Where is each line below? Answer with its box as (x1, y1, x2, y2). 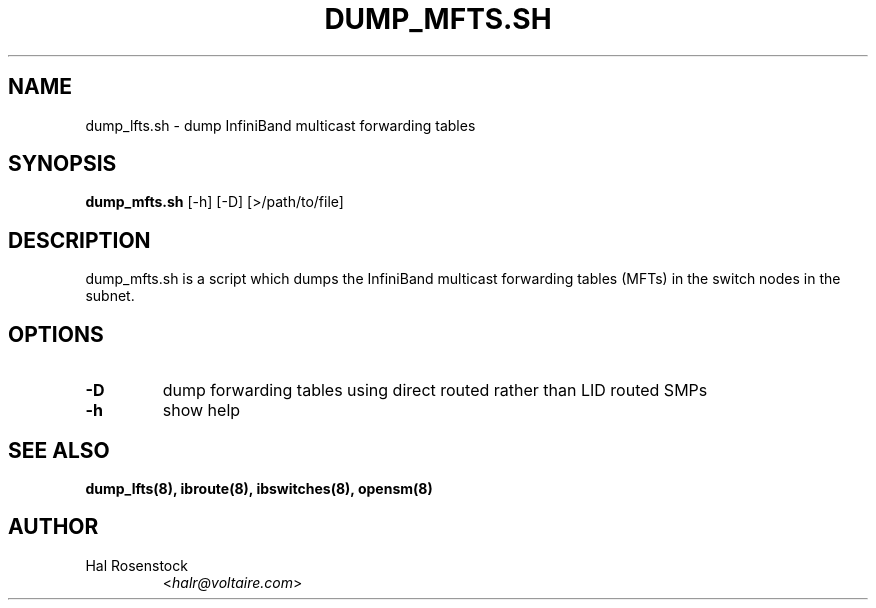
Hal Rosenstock (85, 556, 188, 574)
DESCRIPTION (8, 227, 151, 253)
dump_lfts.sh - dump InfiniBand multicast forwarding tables (85, 116, 476, 134)
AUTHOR (8, 514, 99, 540)
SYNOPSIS (8, 151, 117, 177)
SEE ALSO (8, 437, 110, 463)
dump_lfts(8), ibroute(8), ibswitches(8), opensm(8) (85, 479, 433, 497)
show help (162, 400, 241, 421)
